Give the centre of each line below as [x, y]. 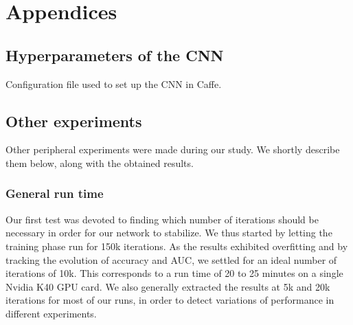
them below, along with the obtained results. [100, 162]
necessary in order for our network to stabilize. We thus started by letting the [169, 233]
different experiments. [51, 313]
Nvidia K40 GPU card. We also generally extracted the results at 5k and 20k [168, 286]
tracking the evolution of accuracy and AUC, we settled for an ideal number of [171, 259]
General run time [55, 193]
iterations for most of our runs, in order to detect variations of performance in [170, 300]
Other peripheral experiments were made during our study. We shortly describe [173, 149]
